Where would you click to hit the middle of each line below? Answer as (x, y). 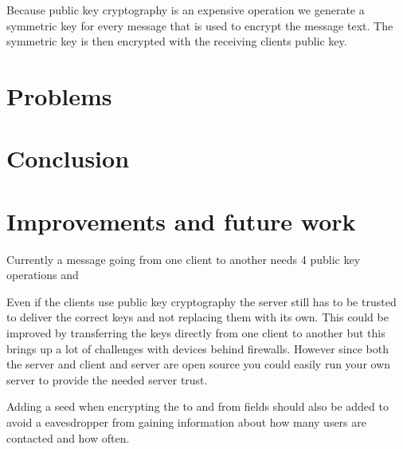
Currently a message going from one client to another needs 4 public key (184, 259)
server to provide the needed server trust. (107, 379)
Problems (59, 95)
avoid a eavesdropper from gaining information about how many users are (186, 422)
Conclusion (68, 158)
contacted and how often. (68, 437)
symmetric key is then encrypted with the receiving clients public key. (177, 41)
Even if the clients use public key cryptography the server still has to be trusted (201, 301)
